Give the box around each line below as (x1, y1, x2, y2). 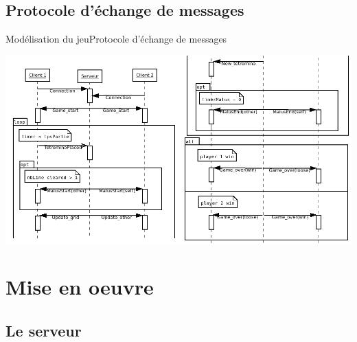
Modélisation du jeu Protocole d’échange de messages (5, 32, 227, 46)
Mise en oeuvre (5, 273, 154, 300)
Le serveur (5, 319, 82, 341)
